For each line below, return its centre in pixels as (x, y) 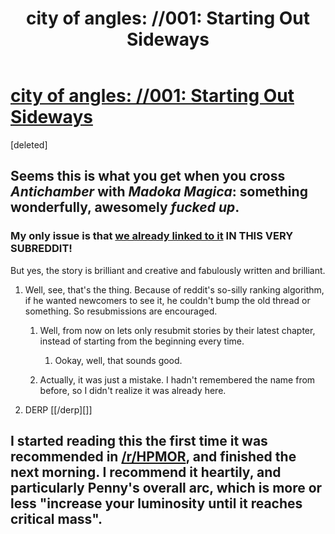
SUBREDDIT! (41, 249)
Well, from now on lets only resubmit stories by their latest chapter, (177, 330)
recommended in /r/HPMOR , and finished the (153, 457)
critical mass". (56, 519)
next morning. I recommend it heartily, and (146, 472)
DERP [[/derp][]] (58, 409)
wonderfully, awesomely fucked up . (125, 207)
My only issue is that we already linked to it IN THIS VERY (152, 236)
